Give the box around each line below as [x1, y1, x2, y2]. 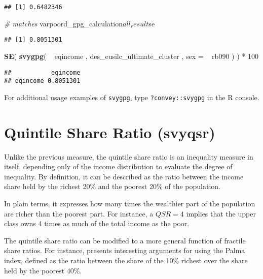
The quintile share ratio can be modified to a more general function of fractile [4, 235, 246, 245]
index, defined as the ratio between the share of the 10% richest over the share [4, 255, 248, 265]
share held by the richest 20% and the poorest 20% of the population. [4, 181, 220, 192]
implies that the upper [186, 208, 256, 219]
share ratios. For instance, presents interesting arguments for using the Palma [4, 245, 245, 256]
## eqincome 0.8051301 [4, 77, 81, 85]
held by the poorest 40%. [4, 265, 82, 275]
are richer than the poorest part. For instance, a [4, 208, 154, 219]
